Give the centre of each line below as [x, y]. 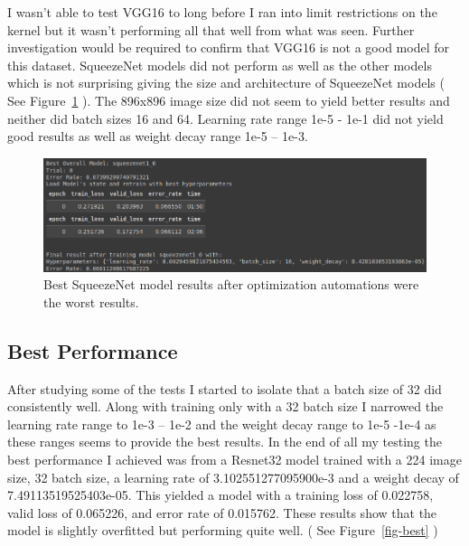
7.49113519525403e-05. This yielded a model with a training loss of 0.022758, [220, 495]
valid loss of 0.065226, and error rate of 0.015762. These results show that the [222, 512]
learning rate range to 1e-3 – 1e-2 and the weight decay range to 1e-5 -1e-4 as [222, 424]
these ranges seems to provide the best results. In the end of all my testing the [225, 442]
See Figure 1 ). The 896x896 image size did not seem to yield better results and [229, 100]
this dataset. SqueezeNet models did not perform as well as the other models [220, 65]
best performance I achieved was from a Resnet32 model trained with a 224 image [234, 460]
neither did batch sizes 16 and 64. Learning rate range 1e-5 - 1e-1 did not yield [225, 118]
